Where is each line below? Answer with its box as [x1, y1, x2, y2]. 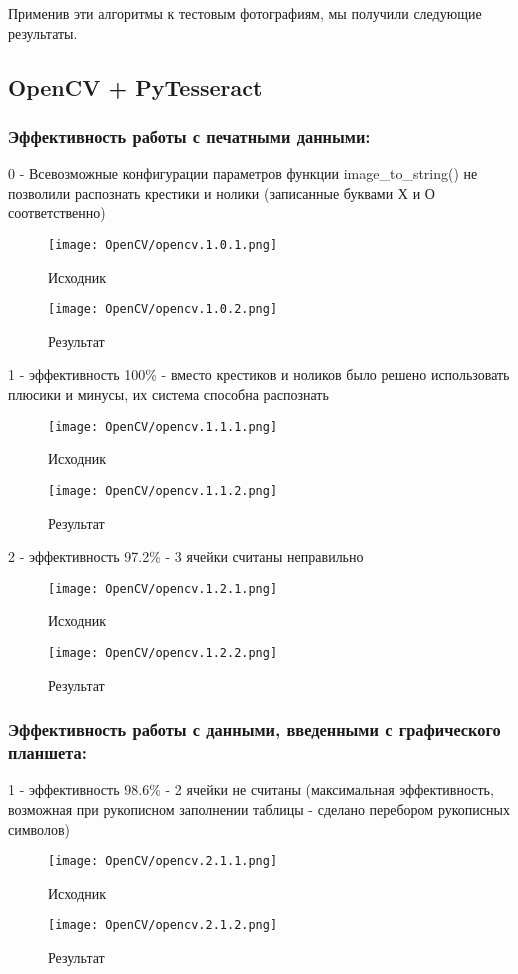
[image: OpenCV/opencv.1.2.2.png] [48, 646, 278, 660]
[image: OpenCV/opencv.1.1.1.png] [48, 419, 278, 434]
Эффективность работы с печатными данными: [8, 123, 371, 148]
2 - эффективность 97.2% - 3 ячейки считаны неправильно [8, 546, 364, 567]
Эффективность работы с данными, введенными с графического [8, 717, 501, 742]
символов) [8, 818, 70, 839]
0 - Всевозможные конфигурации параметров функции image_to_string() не [8, 163, 478, 184]
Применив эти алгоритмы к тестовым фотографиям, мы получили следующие [8, 3, 482, 23]
